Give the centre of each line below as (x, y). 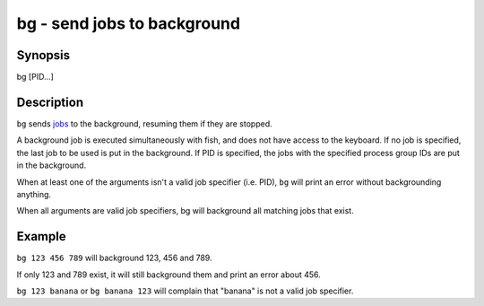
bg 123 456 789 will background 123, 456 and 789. (114, 258)
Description (50, 102)
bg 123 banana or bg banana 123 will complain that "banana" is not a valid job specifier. (185, 291)
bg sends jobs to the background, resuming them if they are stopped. (144, 123)
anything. (34, 194)
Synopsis (43, 55)
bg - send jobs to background (129, 23)
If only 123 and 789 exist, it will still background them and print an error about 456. (169, 275)
